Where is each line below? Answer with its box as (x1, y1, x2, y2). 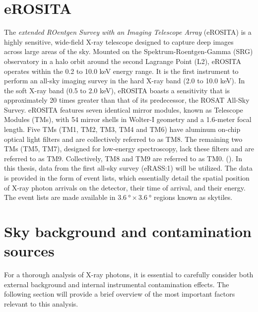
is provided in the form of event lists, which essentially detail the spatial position (4, 173, 250, 183)
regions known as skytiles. (153, 192, 233, 202)
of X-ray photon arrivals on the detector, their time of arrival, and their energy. (4, 182, 246, 192)
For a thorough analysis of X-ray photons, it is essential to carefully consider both (4, 269, 254, 280)
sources (4, 241, 55, 261)
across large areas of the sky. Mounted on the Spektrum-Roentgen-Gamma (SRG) (4, 46, 253, 57)
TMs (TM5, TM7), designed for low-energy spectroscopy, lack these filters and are (4, 143, 254, 154)
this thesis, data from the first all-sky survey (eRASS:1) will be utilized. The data (4, 163, 253, 173)
